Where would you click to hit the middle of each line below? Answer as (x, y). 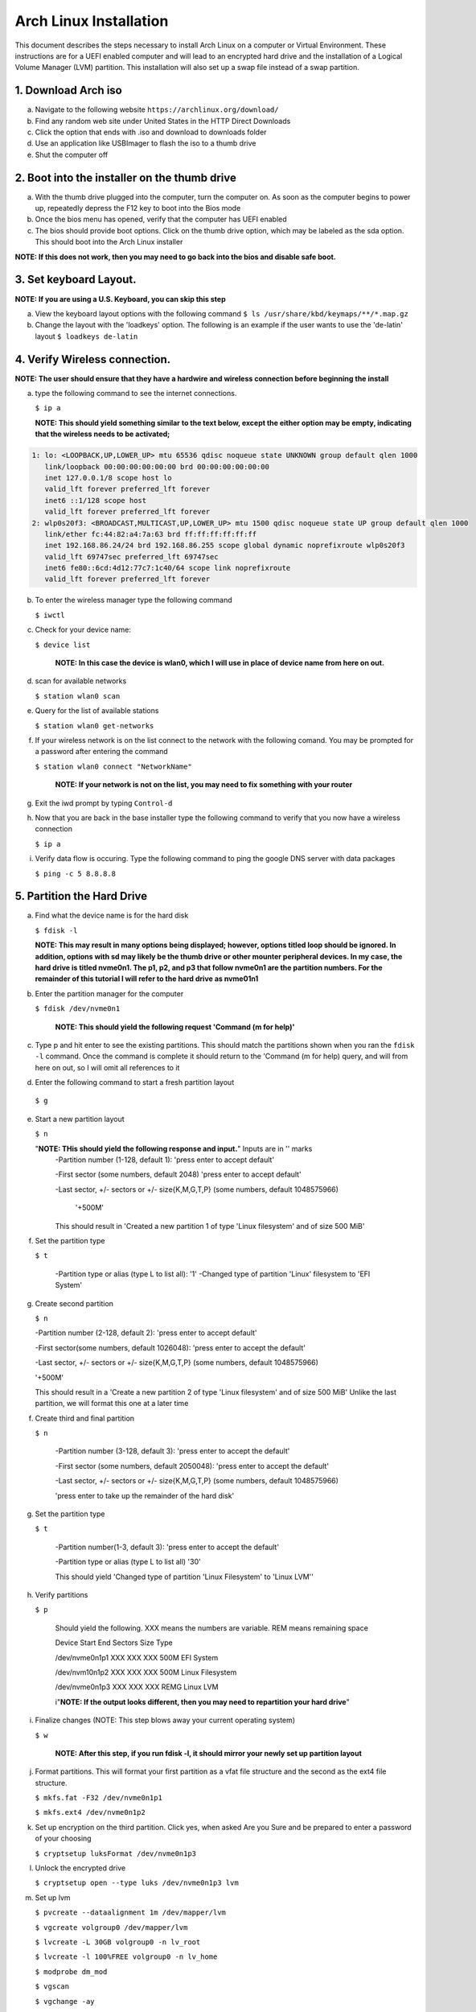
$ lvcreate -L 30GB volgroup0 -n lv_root (118, 1942)
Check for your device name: (83, 630)
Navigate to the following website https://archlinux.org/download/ (157, 109)
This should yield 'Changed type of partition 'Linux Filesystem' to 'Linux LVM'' (184, 1577)
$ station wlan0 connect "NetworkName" (113, 766)
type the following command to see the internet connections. (136, 394)
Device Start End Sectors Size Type (114, 1643)
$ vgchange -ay (65, 2001)
